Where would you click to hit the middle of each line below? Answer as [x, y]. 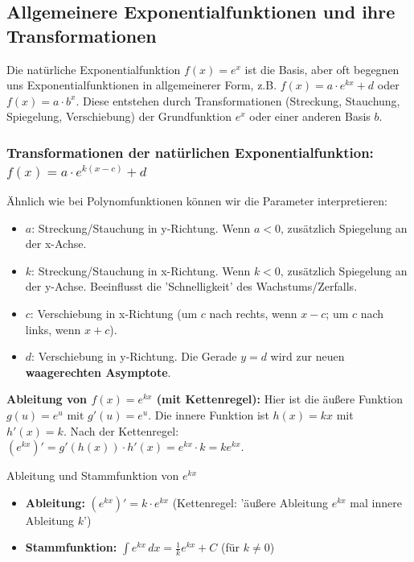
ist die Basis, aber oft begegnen [322, 69]
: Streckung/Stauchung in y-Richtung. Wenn [141, 227]
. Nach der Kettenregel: [121, 430]
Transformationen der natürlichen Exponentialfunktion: [190, 152]
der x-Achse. [56, 244]
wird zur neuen [307, 356]
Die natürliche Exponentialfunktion [94, 69]
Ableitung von [47, 399]
